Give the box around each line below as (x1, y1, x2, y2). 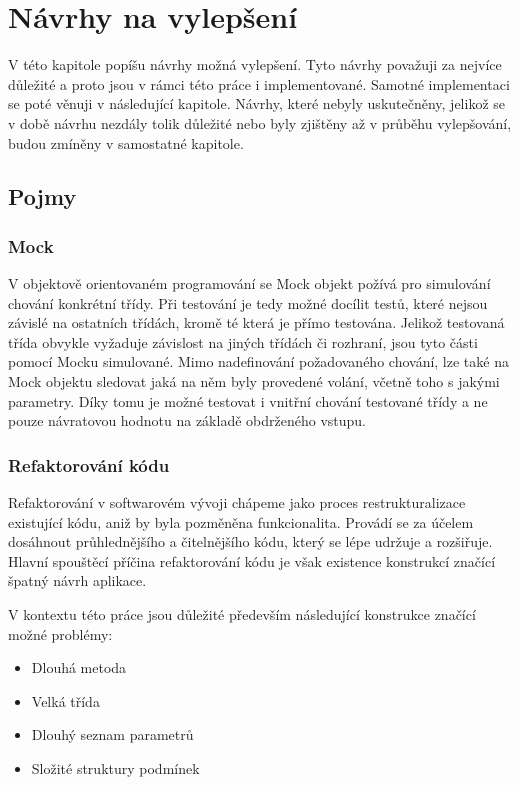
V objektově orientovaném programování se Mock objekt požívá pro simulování (8, 273, 491, 294)
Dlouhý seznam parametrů (31, 724, 194, 745)
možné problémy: (8, 623, 113, 644)
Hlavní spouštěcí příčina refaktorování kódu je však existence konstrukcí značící (8, 550, 496, 571)
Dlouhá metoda (31, 657, 127, 678)
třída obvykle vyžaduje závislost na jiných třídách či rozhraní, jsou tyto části (8, 331, 478, 352)
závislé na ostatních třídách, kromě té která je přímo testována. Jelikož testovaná (8, 312, 505, 333)
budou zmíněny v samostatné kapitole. (8, 132, 244, 153)
